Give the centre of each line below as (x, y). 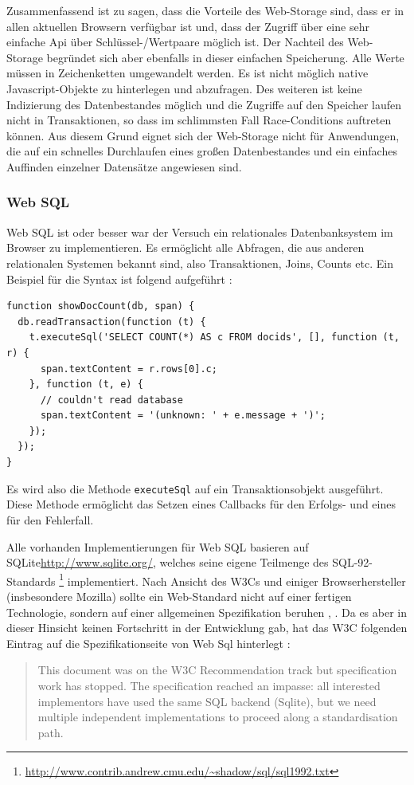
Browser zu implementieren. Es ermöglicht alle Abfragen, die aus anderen (186, 247)
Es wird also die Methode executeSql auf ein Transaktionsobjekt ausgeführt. (195, 488)
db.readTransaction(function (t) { (112, 322)
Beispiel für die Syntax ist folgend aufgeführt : (119, 279)
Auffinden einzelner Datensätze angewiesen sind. (124, 166)
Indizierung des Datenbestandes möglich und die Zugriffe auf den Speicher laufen (204, 104)
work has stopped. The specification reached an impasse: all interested (209, 685)
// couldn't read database (111, 400)
